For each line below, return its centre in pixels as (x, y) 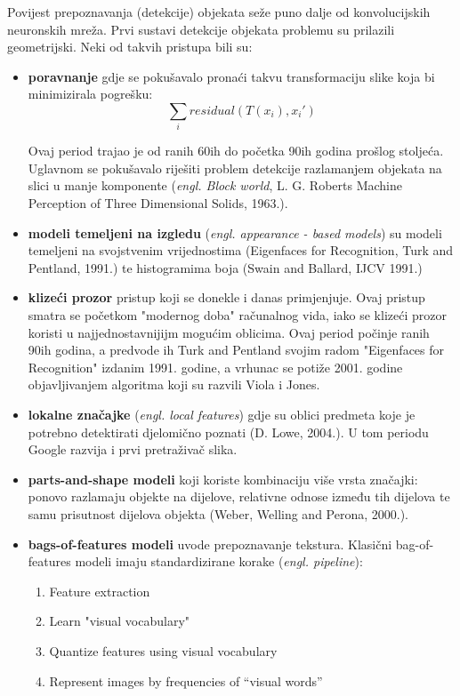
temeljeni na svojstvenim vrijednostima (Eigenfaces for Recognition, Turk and (241, 250)
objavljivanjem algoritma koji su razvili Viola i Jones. (174, 384)
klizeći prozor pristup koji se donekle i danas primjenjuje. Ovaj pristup (226, 297)
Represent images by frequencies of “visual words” (186, 680)
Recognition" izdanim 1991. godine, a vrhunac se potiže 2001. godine (215, 367)
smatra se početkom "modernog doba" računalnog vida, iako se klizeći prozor (237, 315)
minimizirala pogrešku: (90, 94)
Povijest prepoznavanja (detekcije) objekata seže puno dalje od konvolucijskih (219, 12)
